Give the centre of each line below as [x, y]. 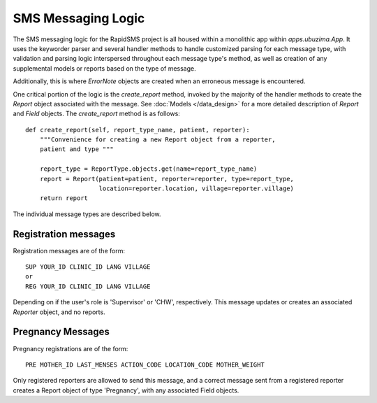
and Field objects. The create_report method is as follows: [97, 114]
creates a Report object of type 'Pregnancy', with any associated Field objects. [126, 390]
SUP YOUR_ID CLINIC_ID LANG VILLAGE [88, 267]
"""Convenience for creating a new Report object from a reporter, [157, 140]
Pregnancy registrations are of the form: [71, 348]
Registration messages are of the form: [69, 250]
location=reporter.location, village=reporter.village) [197, 189]
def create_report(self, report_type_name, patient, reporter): [138, 130]
